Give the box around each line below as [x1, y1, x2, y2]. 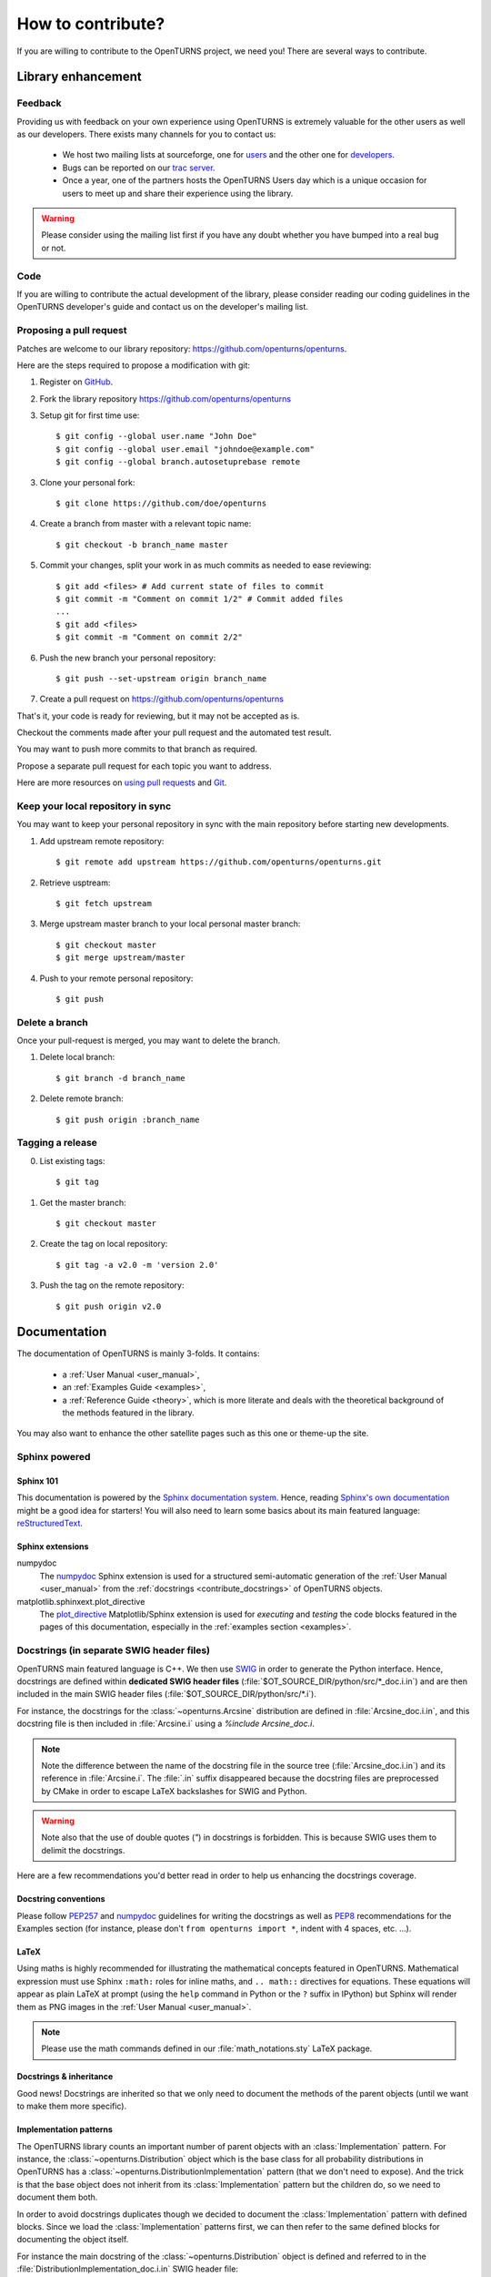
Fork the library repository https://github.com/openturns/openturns [39, 393, 291, 404]
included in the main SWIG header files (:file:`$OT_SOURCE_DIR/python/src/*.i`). [16, 1689, 317, 1700]
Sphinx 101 [16, 1475, 59, 1486]
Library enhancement [16, 69, 142, 85]
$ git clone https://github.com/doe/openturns [55, 498, 267, 509]
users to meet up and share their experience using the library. [62, 188, 294, 199]
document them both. [16, 2191, 98, 2203]
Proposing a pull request [16, 324, 127, 337]
